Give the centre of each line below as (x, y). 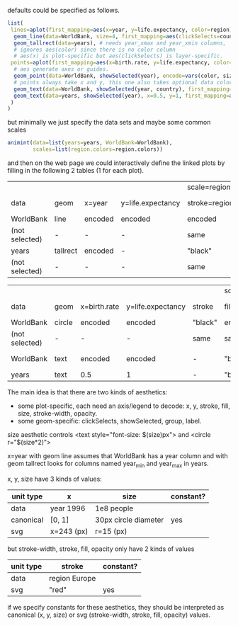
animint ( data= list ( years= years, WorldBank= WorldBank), (90, 143)
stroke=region (210, 203)
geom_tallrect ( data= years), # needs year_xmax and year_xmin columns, (120, 43)
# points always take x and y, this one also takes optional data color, (125, 82)
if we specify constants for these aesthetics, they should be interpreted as (116, 607)
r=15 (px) (111, 531)
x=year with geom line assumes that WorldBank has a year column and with (118, 456)
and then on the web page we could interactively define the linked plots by (116, 163)
